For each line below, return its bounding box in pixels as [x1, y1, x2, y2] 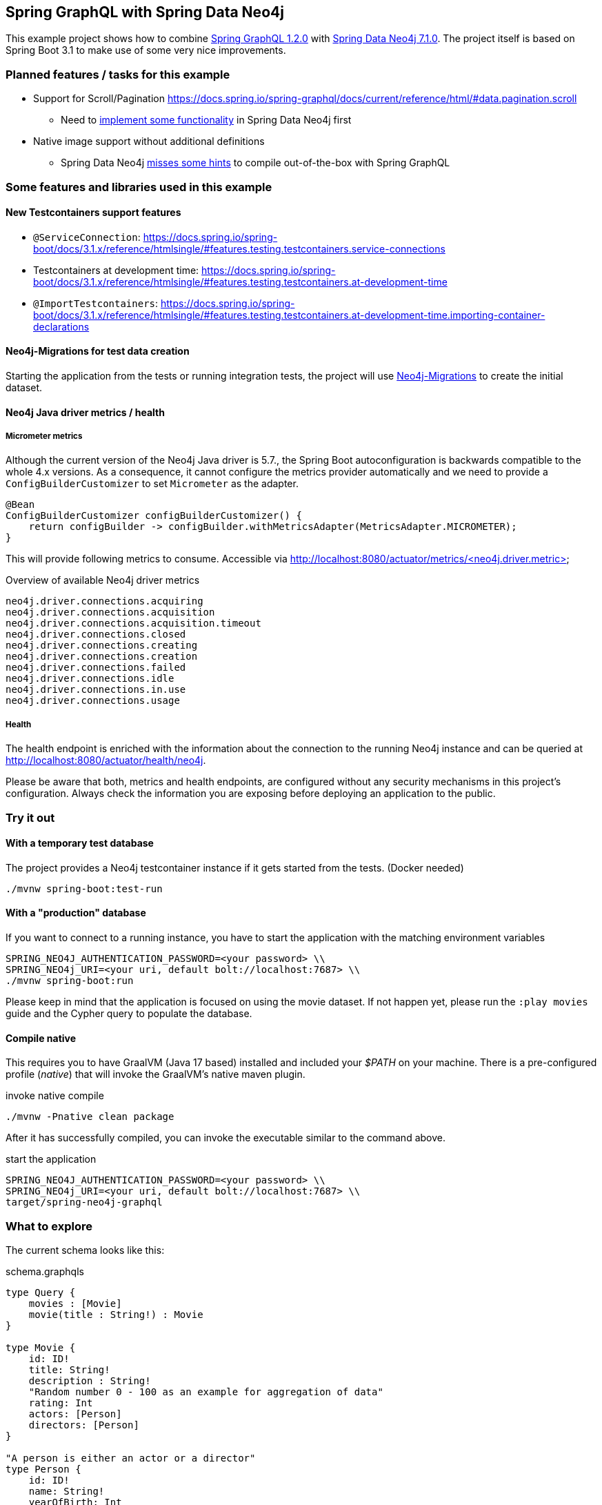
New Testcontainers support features [6, 206, 181, 219]
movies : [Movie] [28, 1297, 122, 1309]
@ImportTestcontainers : [33, 297, 159, 309]
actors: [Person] [28, 1408, 122, 1419]
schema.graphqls [6, 1265, 84, 1277]
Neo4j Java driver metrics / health [6, 406, 165, 418]
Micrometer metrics [6, 431, 83, 441]
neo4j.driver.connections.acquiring [6, 596, 203, 607]
